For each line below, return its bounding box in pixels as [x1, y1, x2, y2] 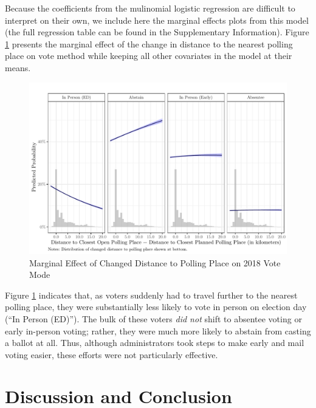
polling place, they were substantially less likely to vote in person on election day [5, 300, 307, 313]
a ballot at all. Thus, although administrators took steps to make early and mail [5, 336, 304, 349]
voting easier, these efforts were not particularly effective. [5, 348, 218, 361]
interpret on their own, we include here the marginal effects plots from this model [5, 13, 309, 26]
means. [5, 61, 31, 74]
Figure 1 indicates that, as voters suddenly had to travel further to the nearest [5, 288, 298, 301]
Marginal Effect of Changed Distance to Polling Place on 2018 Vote [29, 256, 281, 269]
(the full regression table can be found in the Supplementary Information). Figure [5, 26, 309, 38]
